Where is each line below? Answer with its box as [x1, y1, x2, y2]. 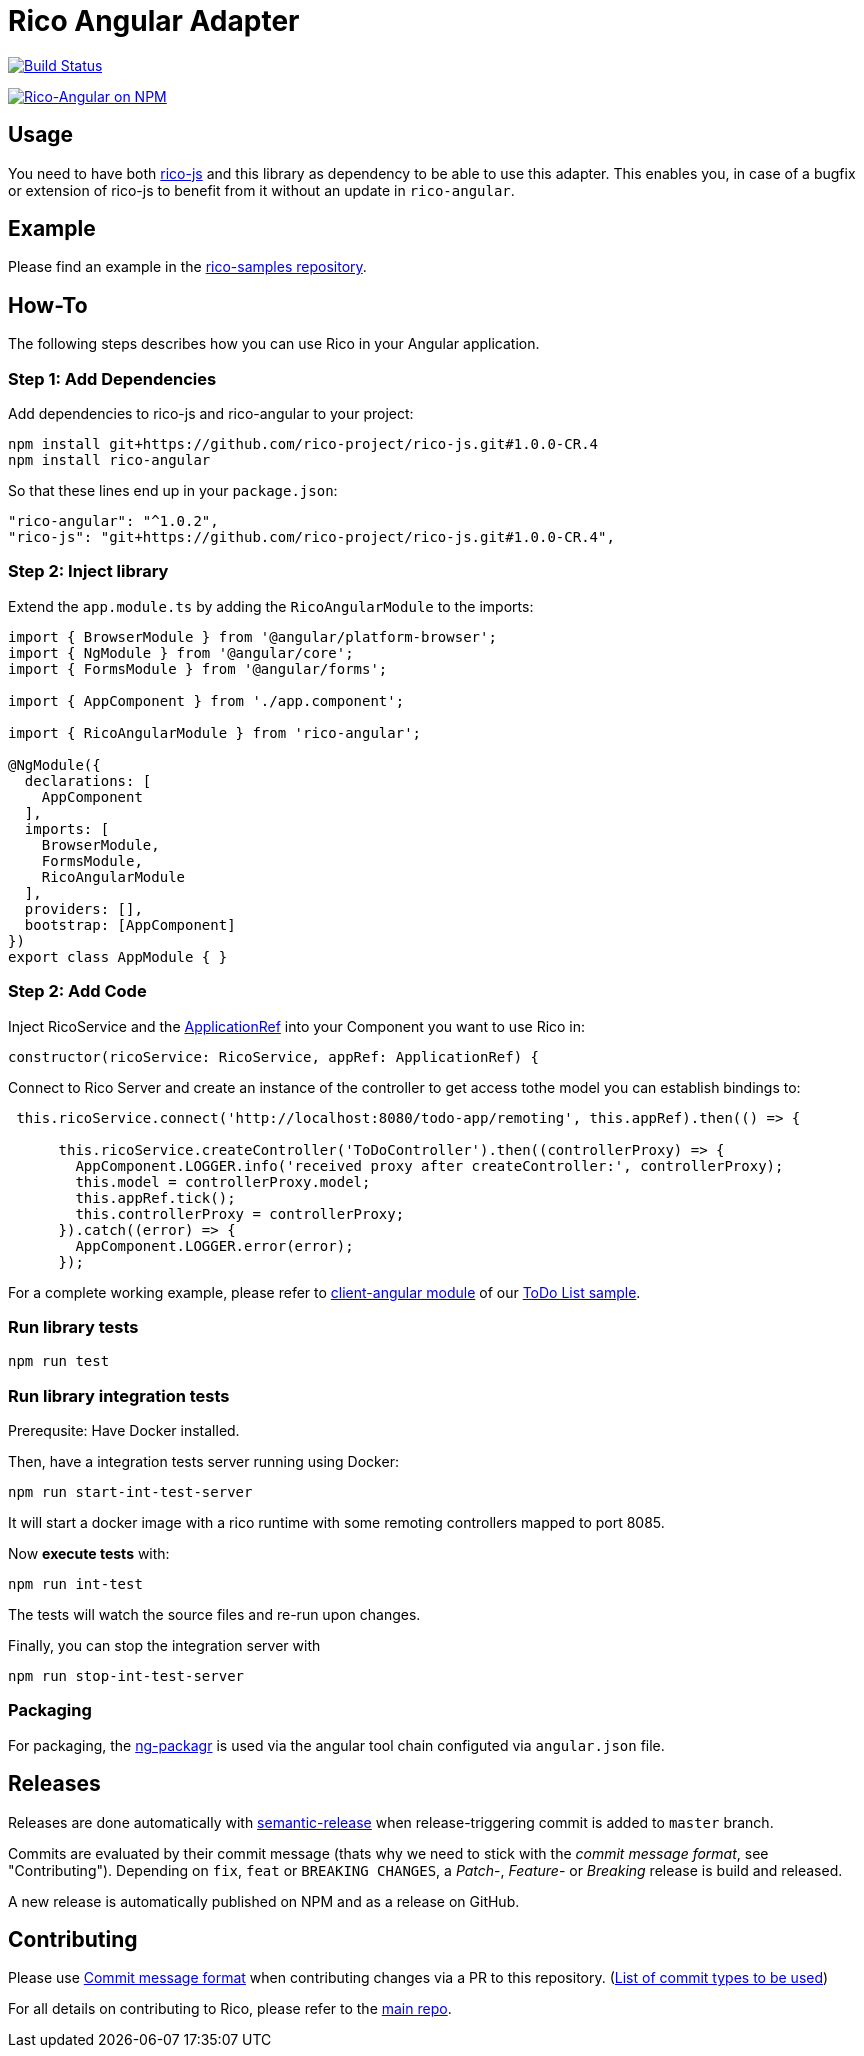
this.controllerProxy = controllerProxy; [75, 1205, 405, 1222]
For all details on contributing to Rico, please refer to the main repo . [8, 2000, 452, 2018]
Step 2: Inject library [8, 561, 169, 582]
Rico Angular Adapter [8, 4, 300, 38]
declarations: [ [24, 772, 152, 789]
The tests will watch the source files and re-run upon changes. [8, 1606, 421, 1624]
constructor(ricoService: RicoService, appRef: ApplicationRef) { [8, 1048, 540, 1065]
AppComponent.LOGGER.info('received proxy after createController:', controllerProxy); [75, 1157, 784, 1174]
